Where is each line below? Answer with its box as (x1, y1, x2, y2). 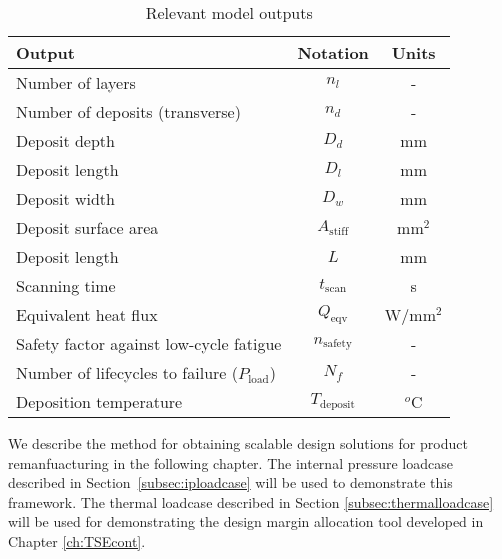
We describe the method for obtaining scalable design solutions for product (8, 433, 468, 453)
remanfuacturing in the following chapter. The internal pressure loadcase (8, 452, 453, 473)
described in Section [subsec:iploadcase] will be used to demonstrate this (8, 472, 453, 493)
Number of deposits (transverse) (16, 100, 241, 123)
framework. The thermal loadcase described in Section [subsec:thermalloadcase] (8, 491, 494, 512)
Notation (297, 41, 369, 64)
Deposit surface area (16, 216, 159, 239)
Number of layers (16, 71, 136, 94)
